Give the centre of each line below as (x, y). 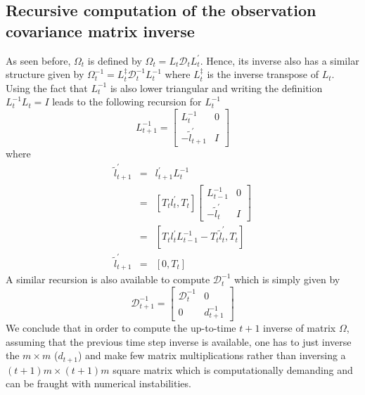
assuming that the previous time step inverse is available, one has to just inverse (179, 341)
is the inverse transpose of (263, 74)
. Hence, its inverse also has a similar (280, 60)
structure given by (45, 74)
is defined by (115, 60)
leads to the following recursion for (127, 102)
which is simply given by (287, 279)
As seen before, (38, 60)
